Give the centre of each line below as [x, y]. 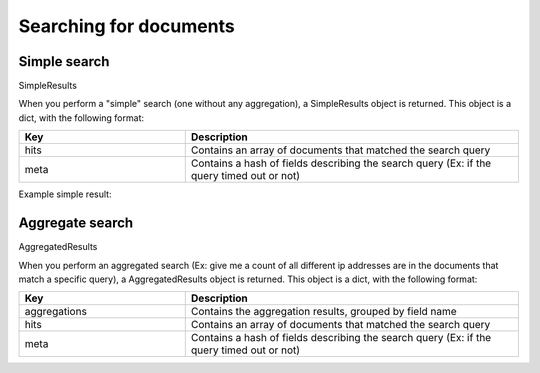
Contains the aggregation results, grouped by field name [323, 312]
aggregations [55, 312]
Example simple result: [65, 194]
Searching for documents [126, 26]
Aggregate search [76, 223]
